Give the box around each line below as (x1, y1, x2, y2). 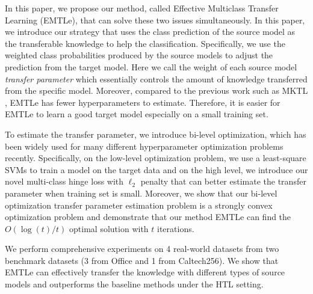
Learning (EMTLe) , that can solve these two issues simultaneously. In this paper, (5, 13, 305, 26)
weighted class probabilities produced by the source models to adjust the (5, 49, 273, 61)
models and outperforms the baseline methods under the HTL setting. (5, 278, 264, 290)
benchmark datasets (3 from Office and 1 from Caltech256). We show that (5, 254, 279, 266)
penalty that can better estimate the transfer (140, 175, 306, 188)
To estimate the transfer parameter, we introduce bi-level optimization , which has (5, 127, 306, 140)
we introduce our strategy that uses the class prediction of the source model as (5, 25, 296, 38)
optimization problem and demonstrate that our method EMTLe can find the (5, 210, 291, 223)
